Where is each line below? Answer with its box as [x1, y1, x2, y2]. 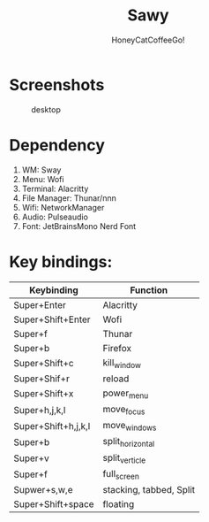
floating [102, 497, 135, 510]
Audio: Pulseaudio [21, 211, 88, 222]
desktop [31, 104, 62, 115]
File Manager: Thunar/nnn [21, 192, 116, 203]
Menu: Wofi [21, 173, 64, 184]
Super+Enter [13, 298, 66, 311]
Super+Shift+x [13, 388, 74, 400]
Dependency [9, 134, 106, 155]
